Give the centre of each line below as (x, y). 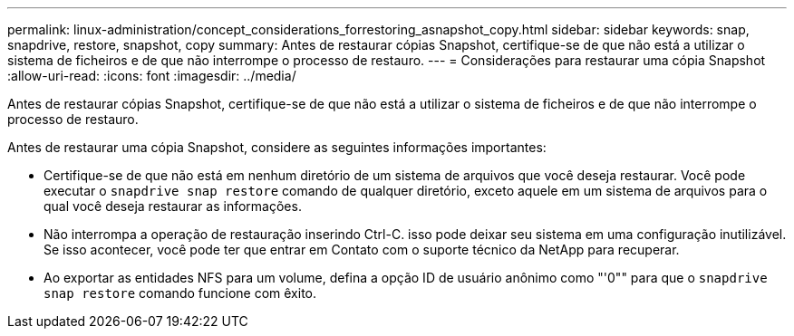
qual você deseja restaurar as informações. (173, 206)
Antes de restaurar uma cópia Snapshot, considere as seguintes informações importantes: (277, 147)
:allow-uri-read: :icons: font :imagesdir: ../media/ (152, 76)
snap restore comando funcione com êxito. (180, 293)
